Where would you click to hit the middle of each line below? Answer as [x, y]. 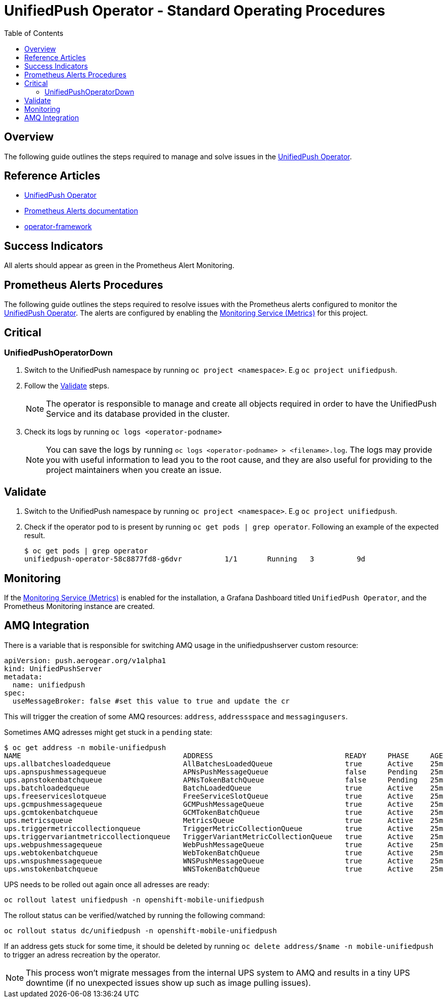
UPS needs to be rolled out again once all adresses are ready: [107, 884]
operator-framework [58, 227]
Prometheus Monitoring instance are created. [79, 606]
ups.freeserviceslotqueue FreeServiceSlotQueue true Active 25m [224, 796]
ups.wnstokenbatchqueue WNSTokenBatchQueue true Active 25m [224, 869]
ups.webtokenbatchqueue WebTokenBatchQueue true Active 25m [224, 853]
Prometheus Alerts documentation [81, 211]
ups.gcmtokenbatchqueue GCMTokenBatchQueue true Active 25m [224, 812]
